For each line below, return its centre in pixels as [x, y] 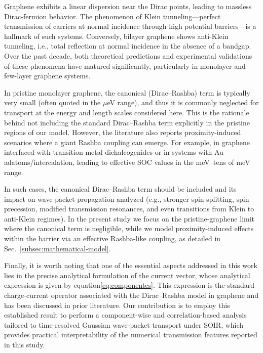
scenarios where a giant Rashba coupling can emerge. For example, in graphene [127, 142]
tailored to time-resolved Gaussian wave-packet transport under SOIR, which [124, 324]
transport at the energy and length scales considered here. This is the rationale [127, 112]
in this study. [25, 344]
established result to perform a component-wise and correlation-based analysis [125, 315]
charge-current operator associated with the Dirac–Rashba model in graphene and [131, 295]
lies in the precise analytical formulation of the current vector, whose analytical [127, 275]
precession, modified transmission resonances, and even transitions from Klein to [129, 209]
